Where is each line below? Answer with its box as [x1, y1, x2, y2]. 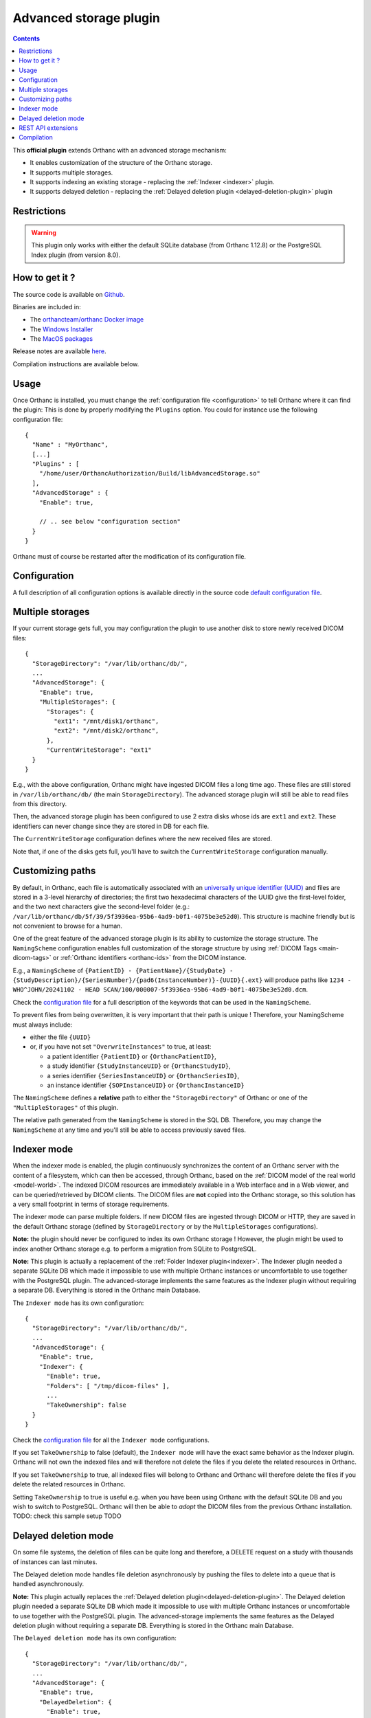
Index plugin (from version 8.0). [31, 251, 120, 259]
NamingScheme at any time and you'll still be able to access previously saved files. [12, 1126, 247, 1134]
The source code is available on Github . [12, 290, 125, 298]
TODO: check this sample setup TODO [12, 1512, 122, 1520]
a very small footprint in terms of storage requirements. [12, 1200, 170, 1208]
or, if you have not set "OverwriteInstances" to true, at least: [30, 1042, 212, 1051]
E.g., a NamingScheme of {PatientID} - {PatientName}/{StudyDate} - [12, 966, 234, 974]
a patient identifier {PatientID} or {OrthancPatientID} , [47, 1052, 216, 1060]
